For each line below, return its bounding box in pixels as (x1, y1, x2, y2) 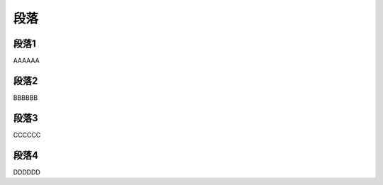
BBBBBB (13, 93, 38, 102)
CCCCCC (13, 130, 41, 139)
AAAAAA (13, 57, 40, 65)
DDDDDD (13, 167, 40, 176)
